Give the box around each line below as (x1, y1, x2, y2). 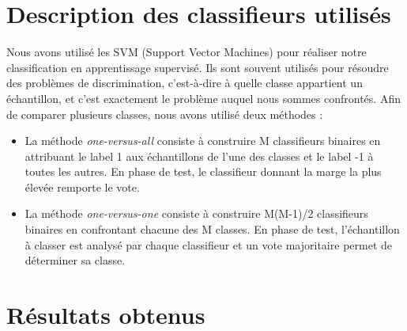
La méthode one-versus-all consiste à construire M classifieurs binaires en (24, 132, 381, 149)
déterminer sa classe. (24, 252, 126, 268)
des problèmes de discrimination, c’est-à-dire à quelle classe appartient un (6, 74, 363, 91)
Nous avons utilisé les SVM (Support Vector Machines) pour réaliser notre (6, 44, 367, 60)
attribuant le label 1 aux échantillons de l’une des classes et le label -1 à (24, 147, 374, 164)
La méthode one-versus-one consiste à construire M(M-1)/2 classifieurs (24, 205, 368, 222)
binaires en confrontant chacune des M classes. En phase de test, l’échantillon (24, 221, 400, 238)
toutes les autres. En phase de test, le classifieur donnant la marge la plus (24, 163, 382, 180)
